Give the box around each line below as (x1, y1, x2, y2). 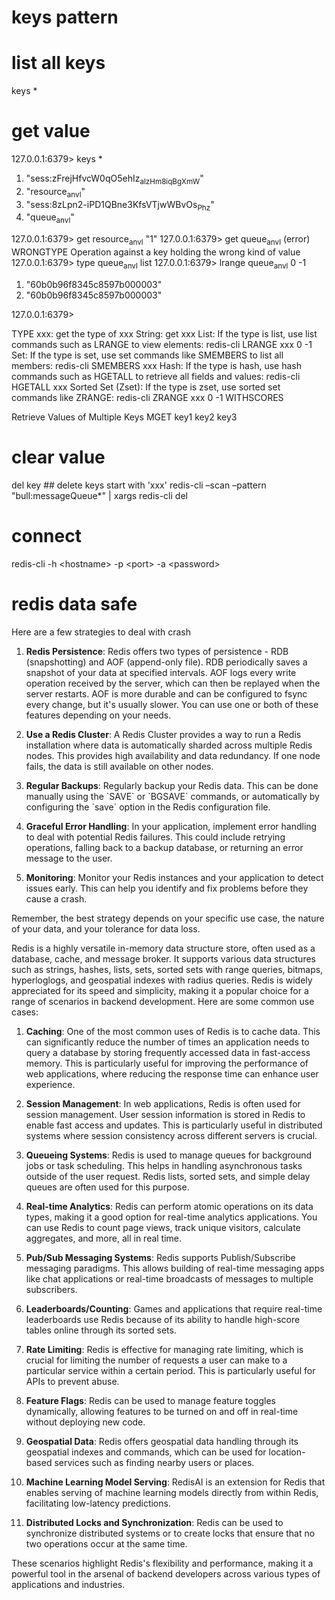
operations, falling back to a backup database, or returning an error (25, 841, 304, 853)
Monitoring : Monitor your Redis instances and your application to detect (25, 871, 324, 883)
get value (11, 120, 91, 143)
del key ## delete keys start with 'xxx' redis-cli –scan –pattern (11, 479, 267, 491)
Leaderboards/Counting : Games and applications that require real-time (25, 1302, 323, 1315)
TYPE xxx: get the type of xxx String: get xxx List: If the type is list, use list (11, 327, 318, 340)
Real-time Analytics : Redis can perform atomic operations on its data (25, 1200, 314, 1212)
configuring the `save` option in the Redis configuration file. (25, 801, 271, 813)
